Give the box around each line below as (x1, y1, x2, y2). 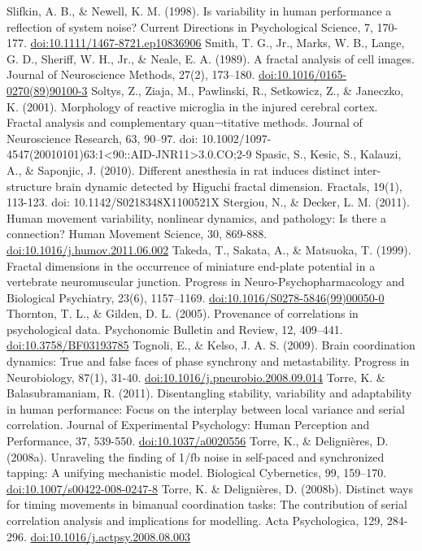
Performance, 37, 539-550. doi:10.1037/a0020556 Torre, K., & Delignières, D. (7, 432, 389, 449)
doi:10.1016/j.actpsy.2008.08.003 (30, 527, 191, 544)
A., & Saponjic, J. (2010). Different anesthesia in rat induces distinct (7, 161, 350, 178)
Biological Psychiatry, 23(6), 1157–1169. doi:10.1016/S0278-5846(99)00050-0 (7, 289, 385, 306)
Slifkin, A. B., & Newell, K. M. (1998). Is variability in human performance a (7, 2, 392, 19)
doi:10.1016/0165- (259, 66, 347, 83)
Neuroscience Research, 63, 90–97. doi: (7, 129, 198, 146)
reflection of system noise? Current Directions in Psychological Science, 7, (7, 18, 373, 35)
